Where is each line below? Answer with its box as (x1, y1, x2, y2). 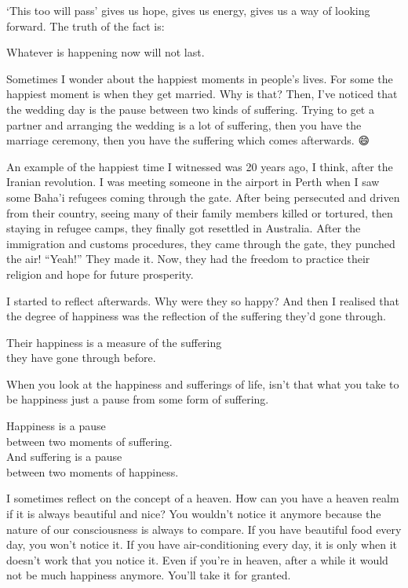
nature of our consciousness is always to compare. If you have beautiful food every (6, 520, 402, 537)
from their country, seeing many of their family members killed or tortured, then (6, 204, 393, 221)
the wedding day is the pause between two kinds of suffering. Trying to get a (6, 100, 374, 117)
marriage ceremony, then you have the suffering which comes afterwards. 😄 (6, 132, 370, 148)
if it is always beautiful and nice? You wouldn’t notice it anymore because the (6, 506, 381, 522)
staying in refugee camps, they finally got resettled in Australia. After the (6, 220, 361, 236)
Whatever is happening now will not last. (6, 44, 205, 60)
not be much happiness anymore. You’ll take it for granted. (6, 567, 291, 583)
